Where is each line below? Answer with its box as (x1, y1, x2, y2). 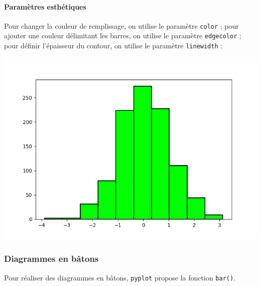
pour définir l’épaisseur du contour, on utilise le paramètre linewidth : (4, 40, 223, 51)
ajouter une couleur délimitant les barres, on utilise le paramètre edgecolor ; (4, 30, 241, 41)
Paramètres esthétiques (4, 1, 86, 12)
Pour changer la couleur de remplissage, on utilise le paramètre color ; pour (4, 20, 239, 31)
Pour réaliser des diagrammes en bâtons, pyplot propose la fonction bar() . (4, 272, 236, 282)
